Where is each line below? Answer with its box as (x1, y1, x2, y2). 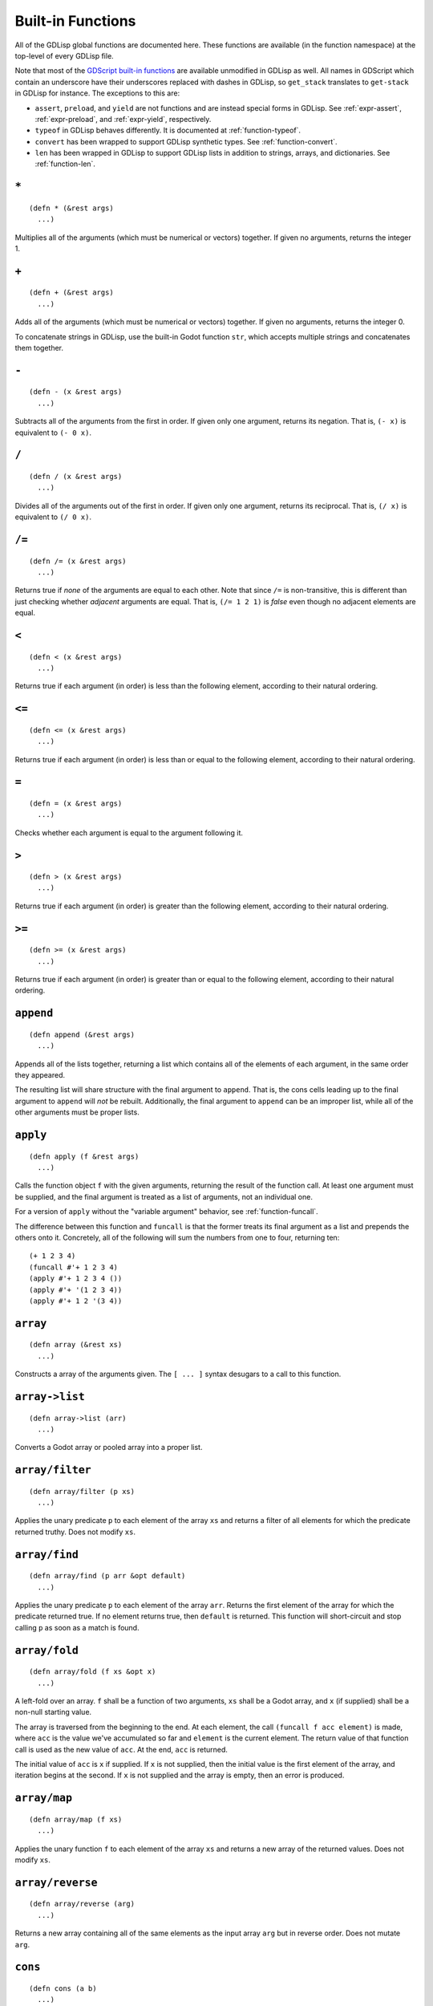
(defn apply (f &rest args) (29, 1151, 140, 1161)
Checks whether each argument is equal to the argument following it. (14, 827, 244, 838)
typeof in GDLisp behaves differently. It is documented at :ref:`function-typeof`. (34, 125, 301, 136)
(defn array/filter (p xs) (29, 1487, 136, 1496)
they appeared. (14, 1070, 66, 1080)
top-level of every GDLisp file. (14, 51, 114, 60)
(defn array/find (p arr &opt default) (29, 1571, 186, 1581)
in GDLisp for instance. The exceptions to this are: (14, 88, 180, 98)
